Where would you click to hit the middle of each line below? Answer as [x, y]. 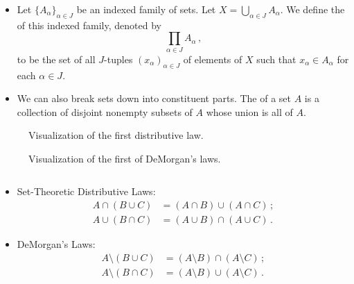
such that [276, 59]
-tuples [118, 59]
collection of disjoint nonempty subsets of [105, 111]
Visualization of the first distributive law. [116, 135]
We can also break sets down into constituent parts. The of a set [154, 98]
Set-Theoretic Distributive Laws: [86, 191]
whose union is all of [249, 111]
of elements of [213, 59]
